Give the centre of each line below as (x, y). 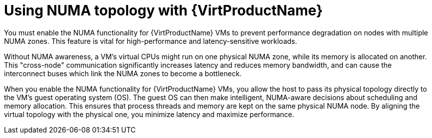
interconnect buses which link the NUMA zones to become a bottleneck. (123, 73)
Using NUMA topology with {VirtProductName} (164, 10)
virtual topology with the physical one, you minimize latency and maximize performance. (149, 114)
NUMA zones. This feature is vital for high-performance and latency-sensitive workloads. (151, 41)
